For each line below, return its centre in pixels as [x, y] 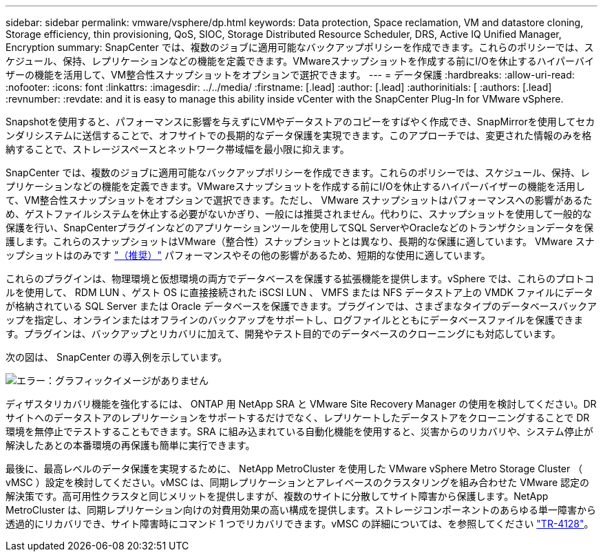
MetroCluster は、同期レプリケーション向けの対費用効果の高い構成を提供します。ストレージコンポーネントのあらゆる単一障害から [301, 510]
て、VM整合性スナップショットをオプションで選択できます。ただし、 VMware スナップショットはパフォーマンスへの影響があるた [299, 200]
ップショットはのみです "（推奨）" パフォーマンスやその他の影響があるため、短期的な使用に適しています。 [248, 255]
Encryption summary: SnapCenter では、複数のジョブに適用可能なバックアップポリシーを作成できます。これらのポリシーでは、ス [300, 47]
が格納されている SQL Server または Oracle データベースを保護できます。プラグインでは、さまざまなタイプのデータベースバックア [301, 306]
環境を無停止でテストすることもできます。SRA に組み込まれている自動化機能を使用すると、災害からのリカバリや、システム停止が [299, 431]
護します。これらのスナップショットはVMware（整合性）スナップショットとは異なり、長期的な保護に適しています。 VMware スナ [300, 241]
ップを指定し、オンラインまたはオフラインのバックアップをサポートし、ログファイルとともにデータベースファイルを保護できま [295, 320]
